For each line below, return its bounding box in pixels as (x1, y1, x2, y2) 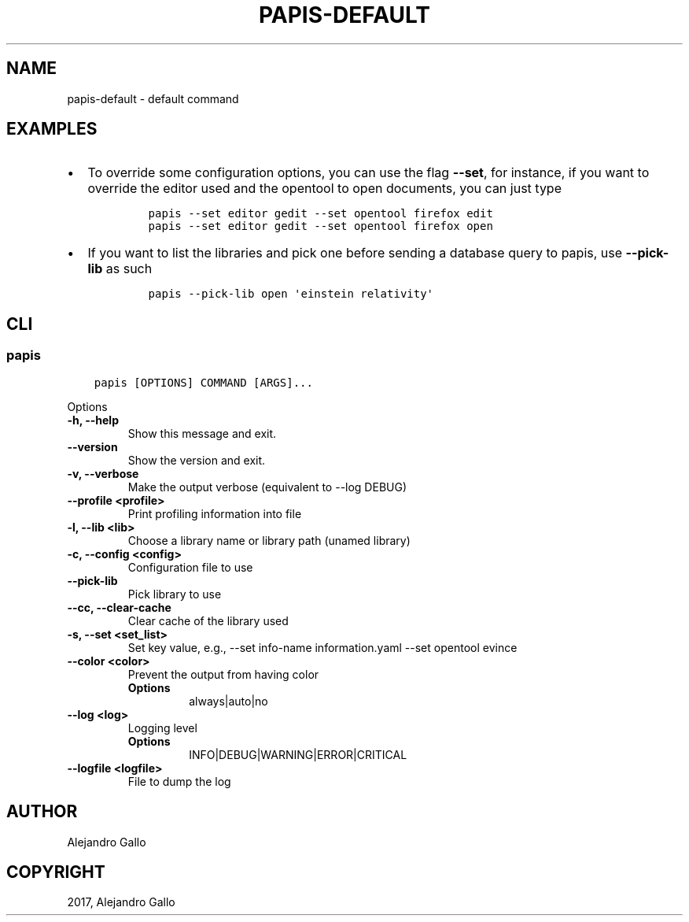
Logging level (127, 720, 197, 735)
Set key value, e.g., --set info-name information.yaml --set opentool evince (127, 640, 518, 654)
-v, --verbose (67, 466, 139, 480)
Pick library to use (127, 587, 222, 601)
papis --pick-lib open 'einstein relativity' (148, 287, 434, 301)
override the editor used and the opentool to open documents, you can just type (87, 180, 562, 197)
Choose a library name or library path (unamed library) (127, 533, 411, 547)
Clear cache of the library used (127, 613, 289, 628)
